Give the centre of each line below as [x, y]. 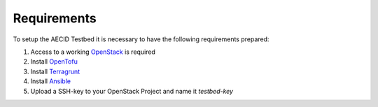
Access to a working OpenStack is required [93, 52]
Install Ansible [51, 81]
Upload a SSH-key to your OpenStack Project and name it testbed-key [132, 91]
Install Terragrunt [55, 71]
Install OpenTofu [54, 62]
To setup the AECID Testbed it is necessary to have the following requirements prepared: [141, 39]
